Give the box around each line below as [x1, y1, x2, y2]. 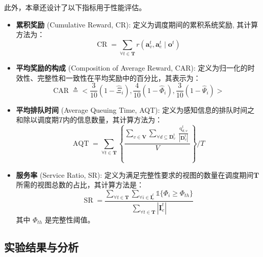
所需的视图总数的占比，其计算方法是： [16, 179, 144, 190]
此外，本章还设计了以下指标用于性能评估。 [4, 2, 146, 12]
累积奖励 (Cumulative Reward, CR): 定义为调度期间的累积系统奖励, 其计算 [16, 19, 258, 29]
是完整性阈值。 [45, 214, 95, 224]
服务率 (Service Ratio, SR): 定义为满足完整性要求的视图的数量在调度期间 [16, 169, 254, 180]
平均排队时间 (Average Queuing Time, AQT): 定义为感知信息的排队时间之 [16, 104, 254, 115]
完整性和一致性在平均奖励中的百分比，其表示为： [37, 72, 201, 83]
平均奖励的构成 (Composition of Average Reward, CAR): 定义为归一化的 [16, 62, 248, 73]
